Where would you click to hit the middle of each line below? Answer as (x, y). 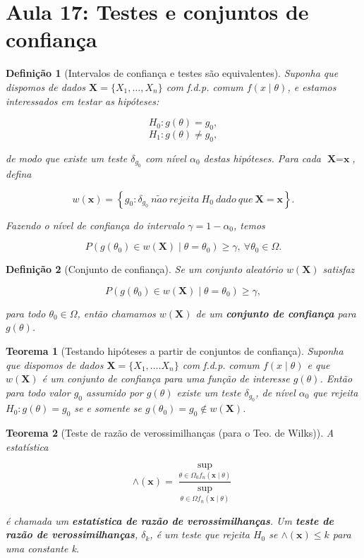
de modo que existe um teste (67, 158)
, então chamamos (116, 313)
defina (19, 174)
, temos (249, 225)
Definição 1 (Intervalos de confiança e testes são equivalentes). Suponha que (172, 73)
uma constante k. (43, 548)
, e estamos (312, 86)
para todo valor (38, 392)
